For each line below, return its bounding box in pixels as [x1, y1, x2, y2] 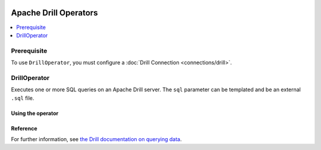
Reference [11, 125, 37, 132]
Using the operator [11, 110, 59, 117]
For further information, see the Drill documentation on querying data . [11, 135, 182, 142]
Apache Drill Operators [11, 8, 98, 18]
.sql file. [11, 94, 34, 101]
